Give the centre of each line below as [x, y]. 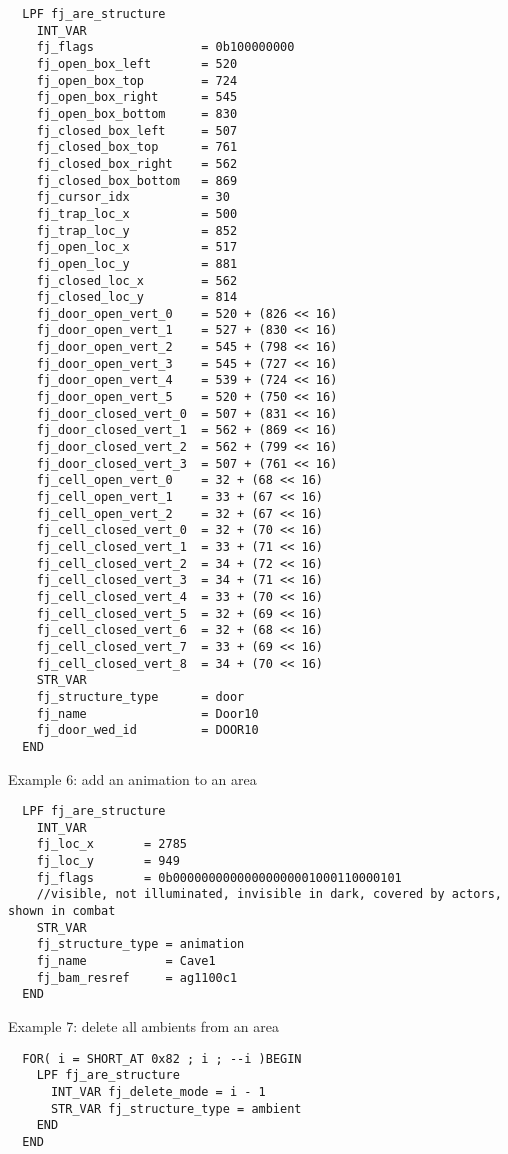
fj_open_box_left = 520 [137, 63]
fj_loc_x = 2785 [111, 844]
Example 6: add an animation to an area [132, 778]
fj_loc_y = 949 [108, 861]
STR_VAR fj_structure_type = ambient [176, 1108]
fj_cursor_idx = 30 [133, 197]
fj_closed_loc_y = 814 [137, 297]
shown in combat [62, 911]
